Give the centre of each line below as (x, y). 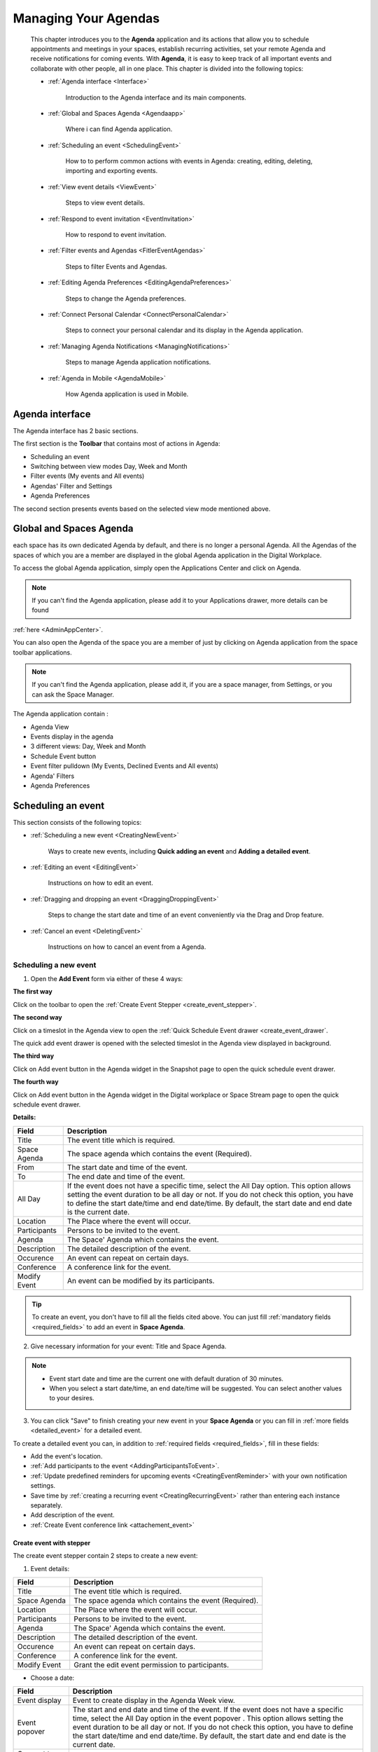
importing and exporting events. (112, 171)
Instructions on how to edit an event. (100, 883)
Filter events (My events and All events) (87, 476)
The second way (37, 1018)
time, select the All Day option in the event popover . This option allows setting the (208, 1718)
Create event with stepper (52, 1542)
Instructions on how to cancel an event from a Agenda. (127, 947)
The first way (33, 992)
